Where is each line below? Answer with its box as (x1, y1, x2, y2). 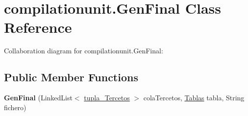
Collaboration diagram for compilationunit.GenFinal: (4, 46, 163, 56)
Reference (4, 17, 72, 37)
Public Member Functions (4, 70, 138, 85)
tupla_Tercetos (84, 93, 130, 103)
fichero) (4, 102, 26, 112)
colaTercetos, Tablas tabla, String (143, 93, 245, 103)
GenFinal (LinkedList (4, 93, 73, 103)
